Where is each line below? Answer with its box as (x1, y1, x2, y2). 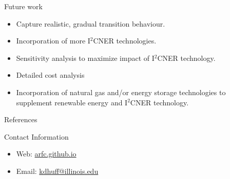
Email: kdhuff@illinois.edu (16, 165, 99, 176)
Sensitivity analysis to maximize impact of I (16, 52, 155, 63)
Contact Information (4, 131, 69, 142)
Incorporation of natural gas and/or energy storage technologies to (16, 86, 226, 97)
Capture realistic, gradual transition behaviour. (16, 18, 165, 29)
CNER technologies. (93, 35, 157, 46)
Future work (4, 1, 43, 11)
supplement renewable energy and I (16, 97, 128, 107)
